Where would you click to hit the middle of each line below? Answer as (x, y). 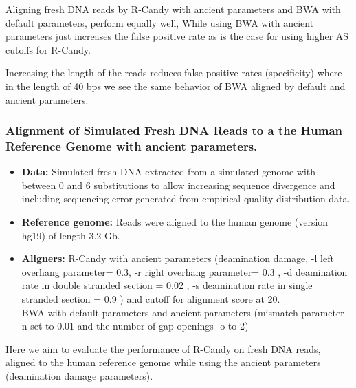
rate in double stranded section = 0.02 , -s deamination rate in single (167, 285)
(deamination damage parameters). (79, 376)
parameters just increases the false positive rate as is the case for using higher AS (177, 36)
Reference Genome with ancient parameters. (132, 146)
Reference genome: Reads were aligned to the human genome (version (175, 222)
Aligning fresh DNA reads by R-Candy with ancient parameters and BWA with (173, 9)
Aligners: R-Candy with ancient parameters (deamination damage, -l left (178, 258)
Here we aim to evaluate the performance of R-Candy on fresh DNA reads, (163, 348)
